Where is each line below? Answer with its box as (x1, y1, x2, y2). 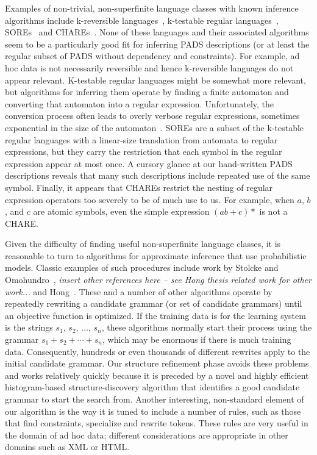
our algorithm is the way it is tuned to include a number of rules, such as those (5, 404, 301, 417)
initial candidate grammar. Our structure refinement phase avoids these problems (5, 357, 309, 370)
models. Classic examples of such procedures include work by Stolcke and (5, 261, 279, 274)
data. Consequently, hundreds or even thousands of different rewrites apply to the (5, 345, 310, 357)
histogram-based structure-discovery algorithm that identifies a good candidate (5, 381, 300, 393)
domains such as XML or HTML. (5, 440, 130, 453)
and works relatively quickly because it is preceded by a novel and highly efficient (5, 368, 309, 381)
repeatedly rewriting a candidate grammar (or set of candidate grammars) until (5, 297, 302, 310)
